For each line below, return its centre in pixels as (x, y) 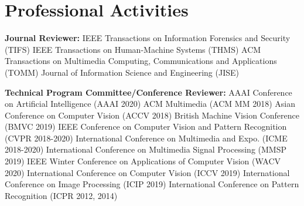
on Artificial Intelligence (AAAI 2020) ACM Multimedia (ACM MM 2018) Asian (150, 104)
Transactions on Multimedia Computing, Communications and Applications (141, 61)
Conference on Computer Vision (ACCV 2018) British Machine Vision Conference (152, 115)
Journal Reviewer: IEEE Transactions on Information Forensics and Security (148, 38)
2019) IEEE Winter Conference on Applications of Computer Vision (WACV (143, 161)
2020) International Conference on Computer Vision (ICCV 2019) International (147, 172)
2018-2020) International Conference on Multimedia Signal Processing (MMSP (146, 149)
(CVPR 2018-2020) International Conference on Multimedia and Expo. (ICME (146, 138)
